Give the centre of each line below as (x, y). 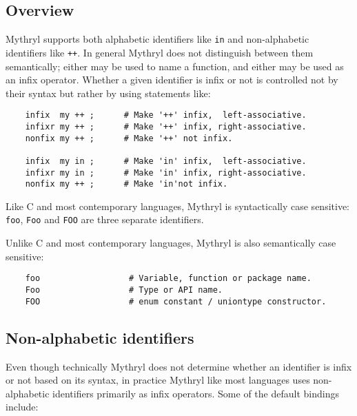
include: (22, 407)
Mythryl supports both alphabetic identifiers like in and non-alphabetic (157, 39)
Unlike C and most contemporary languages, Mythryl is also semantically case (171, 243)
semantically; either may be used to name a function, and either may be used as (175, 66)
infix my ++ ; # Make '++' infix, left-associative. (166, 115)
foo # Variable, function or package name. (168, 279)
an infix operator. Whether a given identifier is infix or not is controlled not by (172, 80)
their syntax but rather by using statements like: (108, 93)
